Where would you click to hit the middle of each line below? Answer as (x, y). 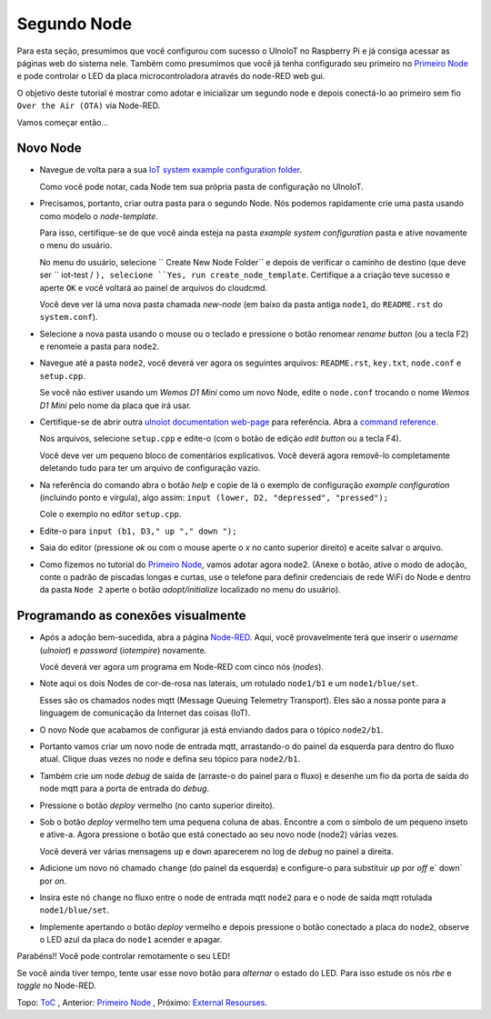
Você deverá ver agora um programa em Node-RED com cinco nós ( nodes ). (182, 667)
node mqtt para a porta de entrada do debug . (124, 789)
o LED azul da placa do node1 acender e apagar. (131, 940)
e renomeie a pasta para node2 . (99, 346)
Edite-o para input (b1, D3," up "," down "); (138, 531)
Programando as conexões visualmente (131, 616)
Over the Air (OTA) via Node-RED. (89, 105)
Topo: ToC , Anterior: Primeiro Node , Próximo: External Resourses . (142, 1002)
